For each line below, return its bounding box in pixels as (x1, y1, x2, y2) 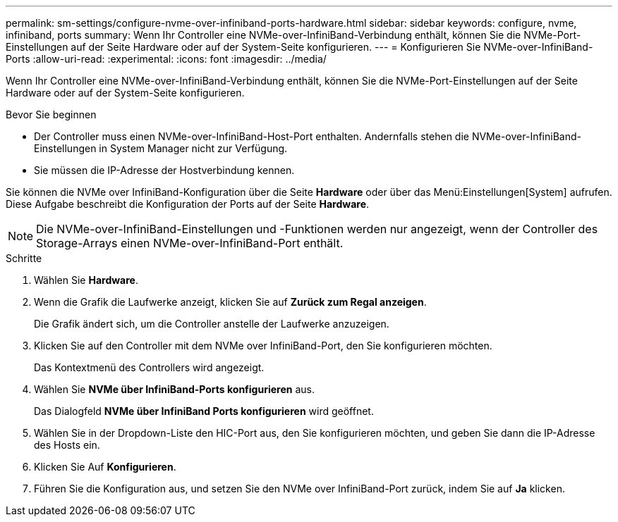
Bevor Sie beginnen (6, 108, 97, 120)
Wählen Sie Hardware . (34, 274, 138, 286)
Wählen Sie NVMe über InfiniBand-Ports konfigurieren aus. (34, 383, 315, 395)
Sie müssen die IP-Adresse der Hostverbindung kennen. (34, 164, 295, 176)
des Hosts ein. (34, 439, 100, 451)
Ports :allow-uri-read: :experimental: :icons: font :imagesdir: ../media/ (6, 53, 327, 65)
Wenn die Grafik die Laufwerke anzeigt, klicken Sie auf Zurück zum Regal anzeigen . (34, 296, 427, 308)
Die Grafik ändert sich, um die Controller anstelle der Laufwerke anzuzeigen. (34, 318, 389, 330)
